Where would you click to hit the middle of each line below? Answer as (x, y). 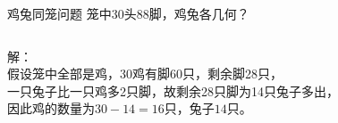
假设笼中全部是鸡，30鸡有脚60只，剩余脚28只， (145, 74)
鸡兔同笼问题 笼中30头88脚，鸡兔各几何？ (128, 13)
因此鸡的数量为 (51, 108)
